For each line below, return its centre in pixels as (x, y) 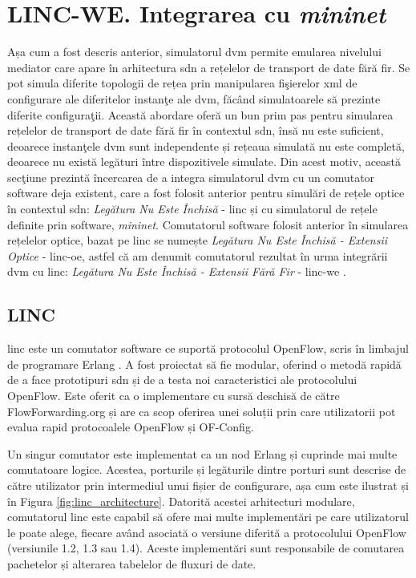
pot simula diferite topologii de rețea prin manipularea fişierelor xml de (182, 83)
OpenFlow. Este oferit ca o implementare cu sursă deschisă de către (174, 396)
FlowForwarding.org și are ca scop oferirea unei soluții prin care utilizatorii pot (202, 411)
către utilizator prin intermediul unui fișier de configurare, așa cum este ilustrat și (208, 485)
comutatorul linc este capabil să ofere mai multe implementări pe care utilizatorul (208, 517)
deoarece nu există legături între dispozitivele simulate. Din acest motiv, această (204, 162)
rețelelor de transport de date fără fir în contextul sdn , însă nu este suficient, (196, 130)
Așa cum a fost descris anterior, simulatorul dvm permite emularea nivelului (194, 52)
